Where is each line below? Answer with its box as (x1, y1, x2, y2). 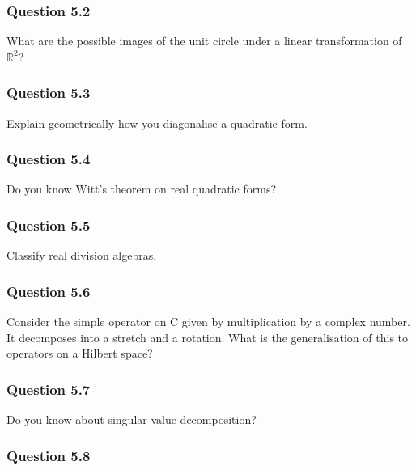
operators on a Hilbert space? (6, 345, 153, 362)
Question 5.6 (6, 281, 91, 301)
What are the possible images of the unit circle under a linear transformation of (6, 32, 402, 49)
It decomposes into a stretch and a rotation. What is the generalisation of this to (6, 328, 409, 345)
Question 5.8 (6, 445, 91, 465)
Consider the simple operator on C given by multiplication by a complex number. (6, 313, 410, 330)
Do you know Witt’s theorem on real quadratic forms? (6, 180, 277, 197)
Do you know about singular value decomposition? (6, 411, 257, 428)
